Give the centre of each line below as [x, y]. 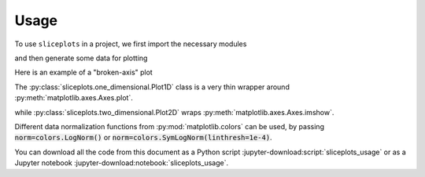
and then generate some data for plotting [81, 58]
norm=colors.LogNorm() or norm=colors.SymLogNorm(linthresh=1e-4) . [143, 138]
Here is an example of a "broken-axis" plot [83, 72]
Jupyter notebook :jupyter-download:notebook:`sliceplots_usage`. [121, 163]
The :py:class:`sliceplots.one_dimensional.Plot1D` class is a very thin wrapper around [152, 87]
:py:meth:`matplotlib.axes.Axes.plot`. [74, 98]
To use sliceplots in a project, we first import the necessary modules [131, 44]
